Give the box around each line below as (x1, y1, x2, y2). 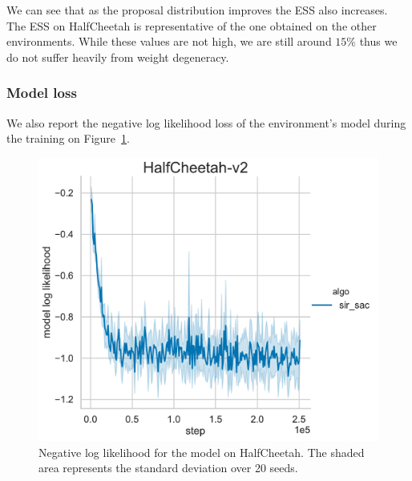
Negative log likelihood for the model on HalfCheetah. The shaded (38, 443, 365, 460)
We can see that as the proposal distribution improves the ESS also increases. (6, 2, 388, 18)
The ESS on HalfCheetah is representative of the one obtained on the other (6, 17, 377, 34)
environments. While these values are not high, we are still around (6, 33, 332, 50)
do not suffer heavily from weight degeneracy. (6, 48, 229, 65)
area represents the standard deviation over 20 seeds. (38, 459, 298, 476)
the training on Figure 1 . (6, 130, 130, 147)
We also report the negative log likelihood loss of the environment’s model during (6, 114, 406, 131)
